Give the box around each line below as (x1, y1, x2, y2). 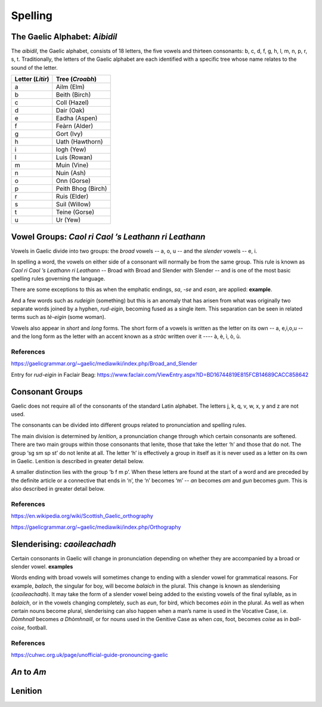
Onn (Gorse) (55, 176, 91, 185)
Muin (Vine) (55, 161, 89, 169)
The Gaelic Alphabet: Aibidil (11, 32, 117, 42)
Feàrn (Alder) (55, 122, 94, 131)
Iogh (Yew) (55, 145, 86, 154)
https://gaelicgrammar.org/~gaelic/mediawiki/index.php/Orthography (11, 523, 181, 531)
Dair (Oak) (55, 106, 85, 114)
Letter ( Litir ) (14, 75, 49, 83)
